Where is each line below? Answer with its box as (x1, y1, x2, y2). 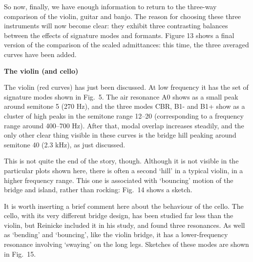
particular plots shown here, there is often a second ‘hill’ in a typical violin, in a (4, 165, 243, 175)
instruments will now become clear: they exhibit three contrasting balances (4, 20, 228, 31)
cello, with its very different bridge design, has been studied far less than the (4, 210, 233, 221)
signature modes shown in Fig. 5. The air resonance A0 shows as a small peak (4, 91, 238, 101)
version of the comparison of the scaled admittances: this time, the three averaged (4, 40, 249, 50)
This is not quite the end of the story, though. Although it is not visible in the (4, 156, 239, 166)
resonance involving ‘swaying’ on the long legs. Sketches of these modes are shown (4, 239, 249, 249)
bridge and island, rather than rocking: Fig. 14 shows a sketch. (4, 184, 192, 195)
